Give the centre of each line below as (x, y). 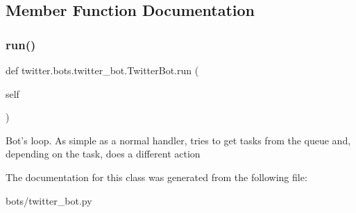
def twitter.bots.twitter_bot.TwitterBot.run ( (102, 70)
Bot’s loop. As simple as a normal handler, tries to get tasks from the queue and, (178, 140)
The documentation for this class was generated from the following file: (156, 177)
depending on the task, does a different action (103, 154)
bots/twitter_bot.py (49, 200)
